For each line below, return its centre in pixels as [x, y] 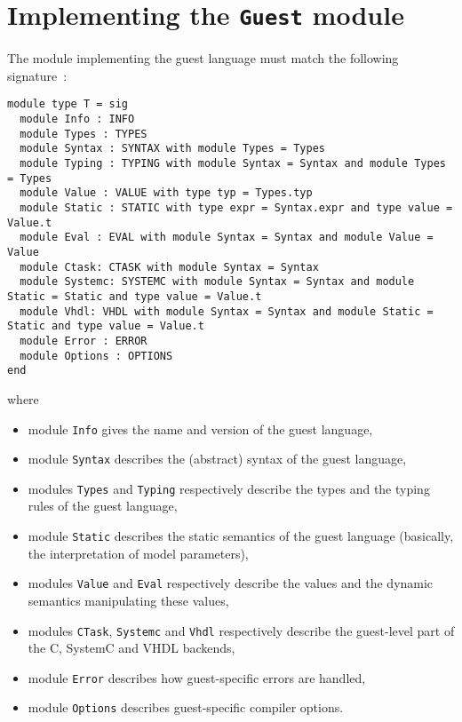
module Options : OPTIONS [96, 356]
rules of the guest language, [103, 506]
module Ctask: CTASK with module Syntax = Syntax [169, 267]
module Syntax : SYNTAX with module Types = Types [172, 149]
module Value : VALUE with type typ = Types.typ [166, 193]
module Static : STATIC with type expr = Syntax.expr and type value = [236, 208]
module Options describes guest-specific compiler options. [186, 707]
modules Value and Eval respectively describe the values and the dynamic [231, 583]
